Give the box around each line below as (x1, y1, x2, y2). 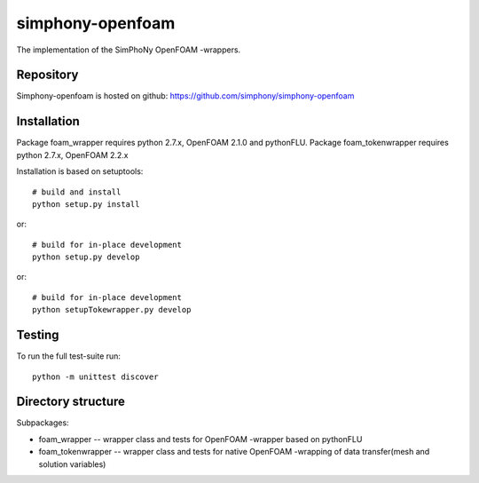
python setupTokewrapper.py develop (32, 305, 192, 315)
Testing (16, 328, 59, 343)
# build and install (32, 186, 122, 197)
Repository (16, 67, 79, 83)
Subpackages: (16, 417, 70, 428)
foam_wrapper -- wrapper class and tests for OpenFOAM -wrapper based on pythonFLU (38, 433, 363, 444)
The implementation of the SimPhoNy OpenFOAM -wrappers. (16, 44, 241, 55)
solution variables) (38, 458, 106, 470)
